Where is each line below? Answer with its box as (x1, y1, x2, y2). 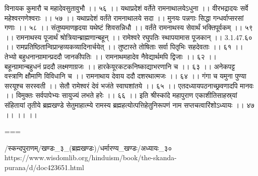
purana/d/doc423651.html (4, 162, 84, 172)
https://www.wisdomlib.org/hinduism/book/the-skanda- (4, 152, 177, 163)
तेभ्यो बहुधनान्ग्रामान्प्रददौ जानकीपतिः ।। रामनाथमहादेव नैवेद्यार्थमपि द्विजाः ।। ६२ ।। (4, 51, 217, 61)
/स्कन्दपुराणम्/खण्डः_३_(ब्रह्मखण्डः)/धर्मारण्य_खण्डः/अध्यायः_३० (4, 142, 172, 153)
